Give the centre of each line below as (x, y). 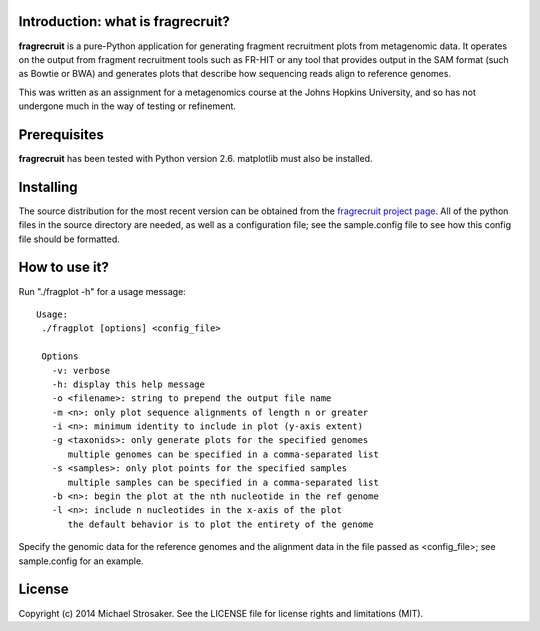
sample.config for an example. (81, 561)
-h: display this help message (128, 384)
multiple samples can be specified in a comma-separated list (223, 482)
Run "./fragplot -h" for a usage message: (102, 291)
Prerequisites (61, 134)
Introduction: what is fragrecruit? (124, 21)
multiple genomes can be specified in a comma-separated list (223, 454)
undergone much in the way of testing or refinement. (127, 106)
